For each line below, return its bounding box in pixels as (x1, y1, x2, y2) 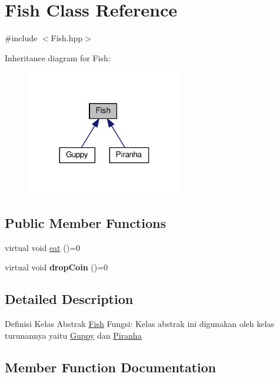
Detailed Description (5, 290, 134, 308)
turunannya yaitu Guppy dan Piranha (5, 329, 142, 341)
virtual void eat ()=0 (5, 241, 81, 253)
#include (5, 32, 38, 44)
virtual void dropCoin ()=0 (5, 261, 108, 273)
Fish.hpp (51, 32, 83, 44)
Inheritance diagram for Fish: (5, 51, 111, 64)
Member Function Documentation (5, 358, 217, 376)
